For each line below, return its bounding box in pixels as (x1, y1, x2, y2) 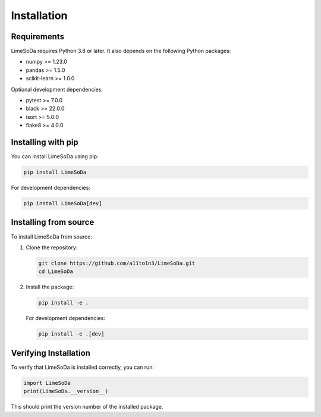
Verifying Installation (11, 348, 90, 358)
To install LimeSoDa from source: (11, 233, 92, 240)
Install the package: (26, 283, 74, 291)
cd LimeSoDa (38, 268, 74, 275)
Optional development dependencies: (11, 86, 103, 93)
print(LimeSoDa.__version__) (23, 388, 109, 395)
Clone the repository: (26, 244, 78, 251)
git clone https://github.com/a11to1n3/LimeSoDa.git (38, 259, 196, 266)
